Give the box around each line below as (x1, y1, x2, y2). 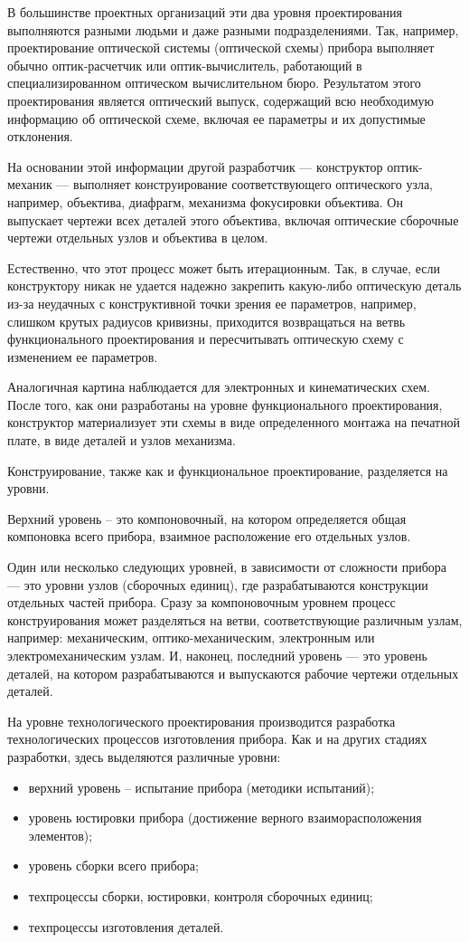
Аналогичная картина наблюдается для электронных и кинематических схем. (7, 377, 430, 396)
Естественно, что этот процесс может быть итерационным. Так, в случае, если (7, 258, 440, 277)
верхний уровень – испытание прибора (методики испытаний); (28, 777, 375, 796)
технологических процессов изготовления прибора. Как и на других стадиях (7, 729, 427, 748)
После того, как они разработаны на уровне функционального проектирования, (7, 395, 443, 414)
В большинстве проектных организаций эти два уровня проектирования (7, 3, 402, 21)
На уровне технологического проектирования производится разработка (7, 711, 396, 730)
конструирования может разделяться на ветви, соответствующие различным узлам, (7, 610, 463, 629)
